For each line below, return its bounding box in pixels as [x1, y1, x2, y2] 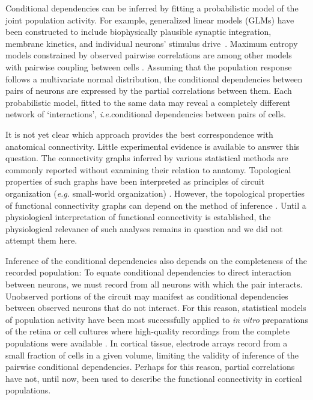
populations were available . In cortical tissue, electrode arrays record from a [5, 337, 288, 349]
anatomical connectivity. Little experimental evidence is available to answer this [5, 140, 300, 152]
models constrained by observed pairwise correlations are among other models [5, 49, 292, 61]
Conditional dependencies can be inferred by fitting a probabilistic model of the [5, 2, 299, 14]
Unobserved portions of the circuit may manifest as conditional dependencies [5, 289, 288, 302]
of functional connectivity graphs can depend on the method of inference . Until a [5, 198, 306, 211]
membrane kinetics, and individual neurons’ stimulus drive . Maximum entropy [5, 37, 298, 49]
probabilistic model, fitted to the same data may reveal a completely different [5, 96, 291, 108]
